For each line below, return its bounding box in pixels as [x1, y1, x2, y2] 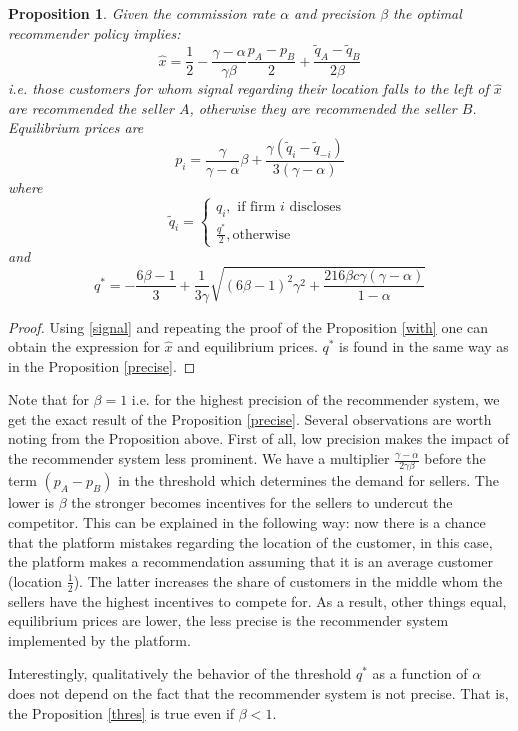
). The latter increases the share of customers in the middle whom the [73, 570, 503, 591]
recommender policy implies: [8, 22, 181, 43]
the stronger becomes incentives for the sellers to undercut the [71, 492, 453, 513]
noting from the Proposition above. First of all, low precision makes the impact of [8, 428, 509, 449]
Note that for [8, 389, 89, 410]
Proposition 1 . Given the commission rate [8, 3, 276, 23]
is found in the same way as [339, 336, 509, 357]
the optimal [393, 3, 462, 23]
